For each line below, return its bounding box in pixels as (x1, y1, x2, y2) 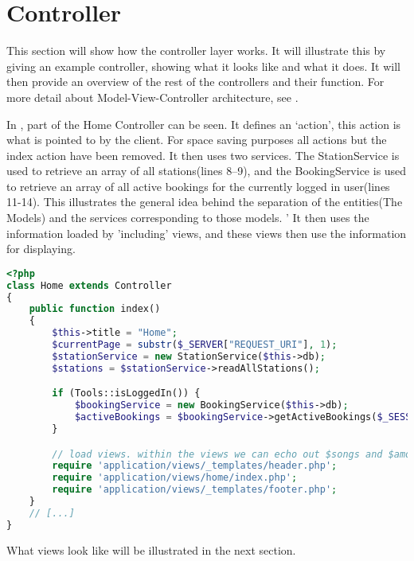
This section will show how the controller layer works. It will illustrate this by (6, 42, 386, 59)
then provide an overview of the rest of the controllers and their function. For (6, 73, 385, 90)
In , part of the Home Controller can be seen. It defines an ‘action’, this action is (6, 115, 401, 132)
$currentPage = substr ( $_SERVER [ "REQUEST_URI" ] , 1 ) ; (52, 339, 338, 351)
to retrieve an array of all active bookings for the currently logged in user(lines (6, 177, 390, 194)
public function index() (29, 303, 161, 315)
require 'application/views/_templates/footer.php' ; (52, 484, 338, 496)
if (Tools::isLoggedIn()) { (52, 388, 201, 399)
